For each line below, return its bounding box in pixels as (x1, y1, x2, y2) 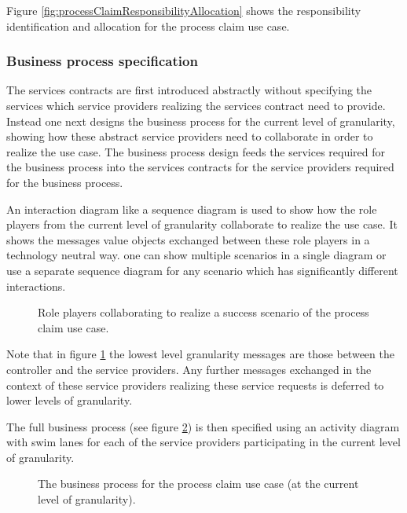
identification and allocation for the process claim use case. (6, 17, 290, 34)
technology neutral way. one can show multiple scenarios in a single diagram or (6, 247, 387, 263)
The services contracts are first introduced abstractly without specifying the (6, 82, 372, 98)
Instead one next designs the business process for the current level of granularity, (6, 112, 395, 129)
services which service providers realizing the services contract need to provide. (6, 97, 386, 113)
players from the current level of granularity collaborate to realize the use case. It (6, 216, 398, 233)
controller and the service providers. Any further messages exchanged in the (6, 361, 372, 377)
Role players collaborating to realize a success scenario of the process (38, 304, 369, 321)
